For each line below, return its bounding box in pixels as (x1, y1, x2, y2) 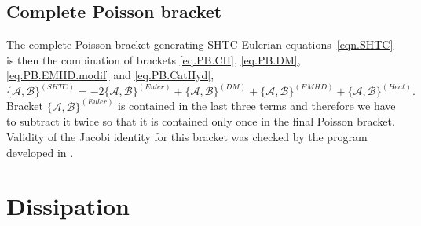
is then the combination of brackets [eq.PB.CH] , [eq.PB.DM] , (6, 51, 301, 67)
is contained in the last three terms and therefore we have (118, 97, 396, 114)
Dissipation (6, 190, 130, 222)
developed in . (6, 144, 74, 160)
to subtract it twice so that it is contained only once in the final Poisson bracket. (6, 113, 395, 129)
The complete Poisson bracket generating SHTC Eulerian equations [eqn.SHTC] (6, 36, 394, 53)
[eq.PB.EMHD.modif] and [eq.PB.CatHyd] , (6, 67, 214, 83)
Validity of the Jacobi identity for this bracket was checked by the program (6, 129, 368, 145)
